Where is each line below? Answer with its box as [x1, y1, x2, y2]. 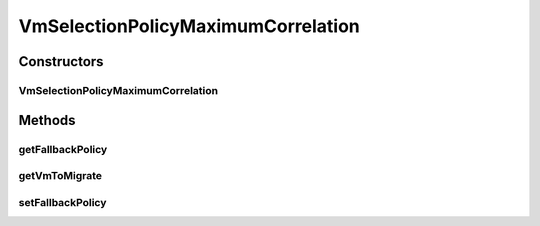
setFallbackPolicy [18, 195, 107, 209]
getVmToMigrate [18, 169, 103, 183]
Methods [18, 111, 76, 129]
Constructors [18, 53, 104, 70]
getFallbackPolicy [18, 142, 108, 156]
